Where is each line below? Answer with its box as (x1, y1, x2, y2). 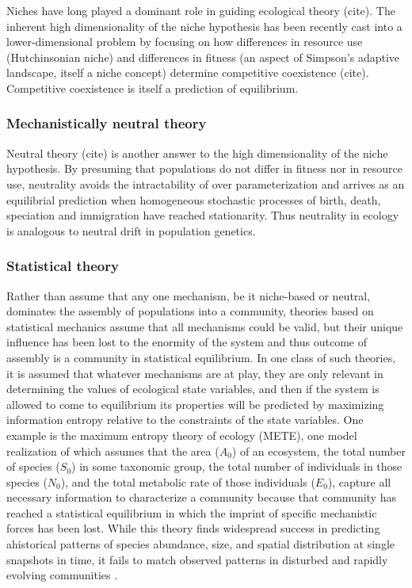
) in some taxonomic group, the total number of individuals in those (71, 458, 402, 475)
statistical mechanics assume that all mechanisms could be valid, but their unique (6, 318, 403, 334)
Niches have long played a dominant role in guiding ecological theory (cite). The (6, 2, 395, 18)
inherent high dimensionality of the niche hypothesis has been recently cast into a (6, 17, 402, 34)
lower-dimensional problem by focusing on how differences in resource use (6, 33, 363, 50)
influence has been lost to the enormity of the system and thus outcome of (6, 334, 367, 350)
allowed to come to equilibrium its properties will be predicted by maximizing (6, 395, 384, 412)
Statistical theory (6, 256, 119, 276)
